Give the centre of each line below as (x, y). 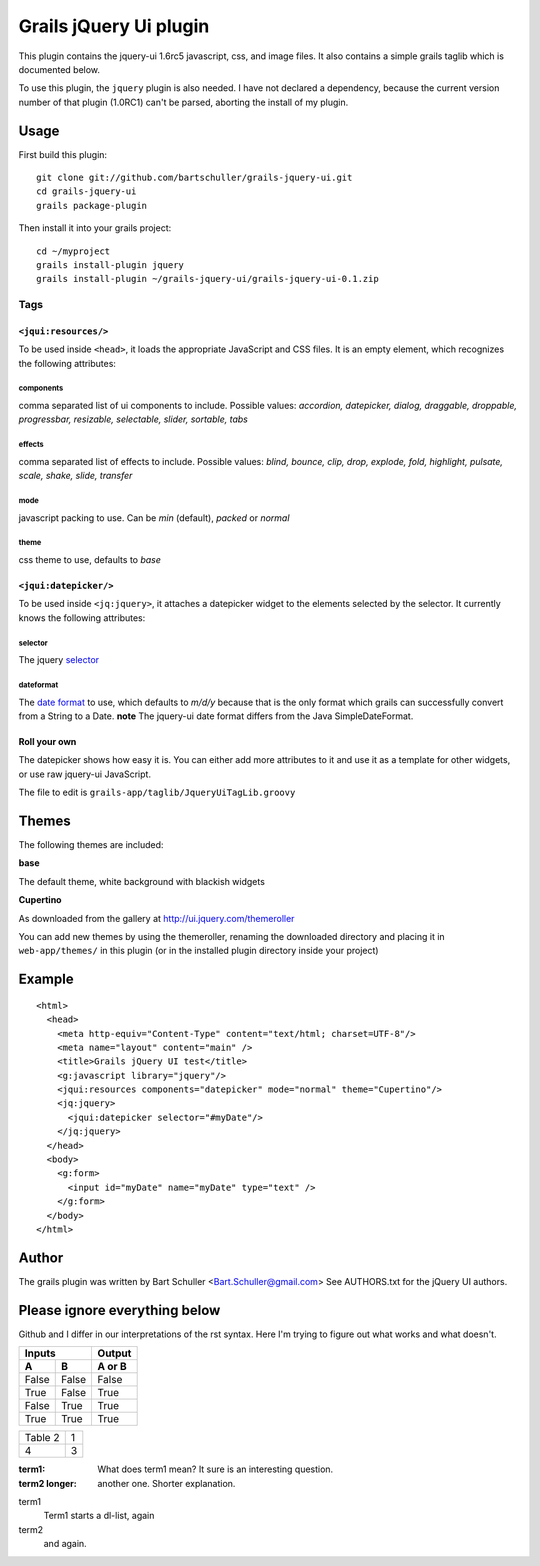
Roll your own (47, 741)
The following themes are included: (91, 844)
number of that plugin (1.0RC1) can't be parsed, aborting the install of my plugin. (183, 102)
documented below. (59, 69)
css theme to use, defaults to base (90, 559)
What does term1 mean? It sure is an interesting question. (215, 1469)
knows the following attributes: (82, 617)
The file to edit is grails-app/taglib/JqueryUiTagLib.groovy (157, 792)
